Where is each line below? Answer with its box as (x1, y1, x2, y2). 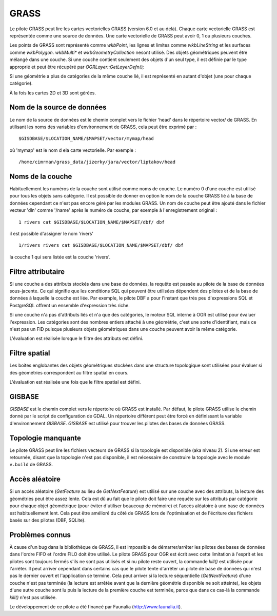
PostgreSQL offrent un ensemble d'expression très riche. (9, 302, 130, 308)
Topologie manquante (9, 433, 82, 442)
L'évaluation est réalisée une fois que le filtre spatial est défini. (9, 379, 141, 385)
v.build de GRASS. (9, 462, 53, 468)
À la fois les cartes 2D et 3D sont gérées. (9, 90, 96, 96)
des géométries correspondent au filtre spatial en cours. (9, 369, 129, 375)
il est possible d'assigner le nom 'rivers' (9, 231, 93, 236)
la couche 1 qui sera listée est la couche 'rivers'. (9, 254, 111, 260)
